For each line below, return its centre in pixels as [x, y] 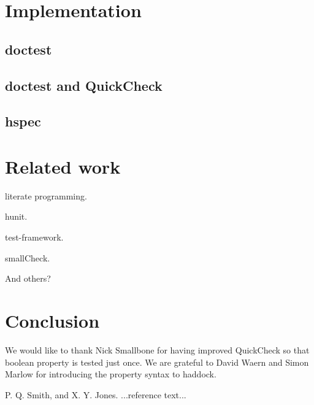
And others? [28, 278]
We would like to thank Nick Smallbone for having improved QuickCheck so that [157, 349]
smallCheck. [28, 257]
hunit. [16, 216]
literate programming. [46, 195]
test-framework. [34, 237]
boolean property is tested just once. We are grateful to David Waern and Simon [157, 362]
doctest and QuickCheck [84, 85]
